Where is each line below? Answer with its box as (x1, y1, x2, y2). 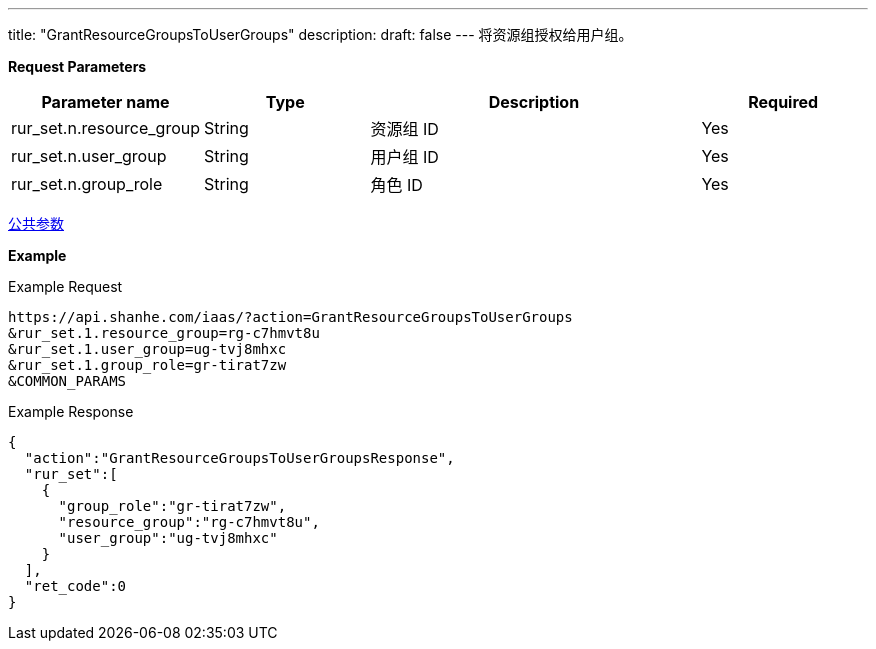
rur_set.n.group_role (11, 174, 163, 194)
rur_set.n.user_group (11, 146, 167, 166)
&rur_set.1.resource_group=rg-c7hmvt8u (8, 325, 320, 341)
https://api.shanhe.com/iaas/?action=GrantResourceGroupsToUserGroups (8, 309, 573, 325)
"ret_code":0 (24, 578, 127, 594)
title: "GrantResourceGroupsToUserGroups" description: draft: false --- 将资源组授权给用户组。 (8, 26, 633, 43)
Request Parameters (8, 58, 147, 75)
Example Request (8, 278, 123, 295)
